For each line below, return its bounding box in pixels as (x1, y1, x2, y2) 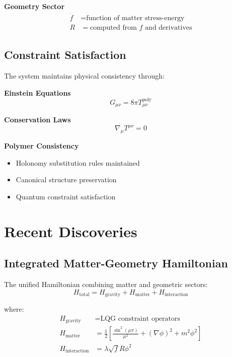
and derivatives (145, 24, 192, 31)
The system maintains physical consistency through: (4, 70, 165, 81)
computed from (90, 24, 137, 31)
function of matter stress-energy (86, 14, 185, 22)
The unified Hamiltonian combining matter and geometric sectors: (4, 279, 208, 290)
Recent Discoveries (4, 221, 137, 241)
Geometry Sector (4, 1, 65, 11)
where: (4, 304, 24, 314)
